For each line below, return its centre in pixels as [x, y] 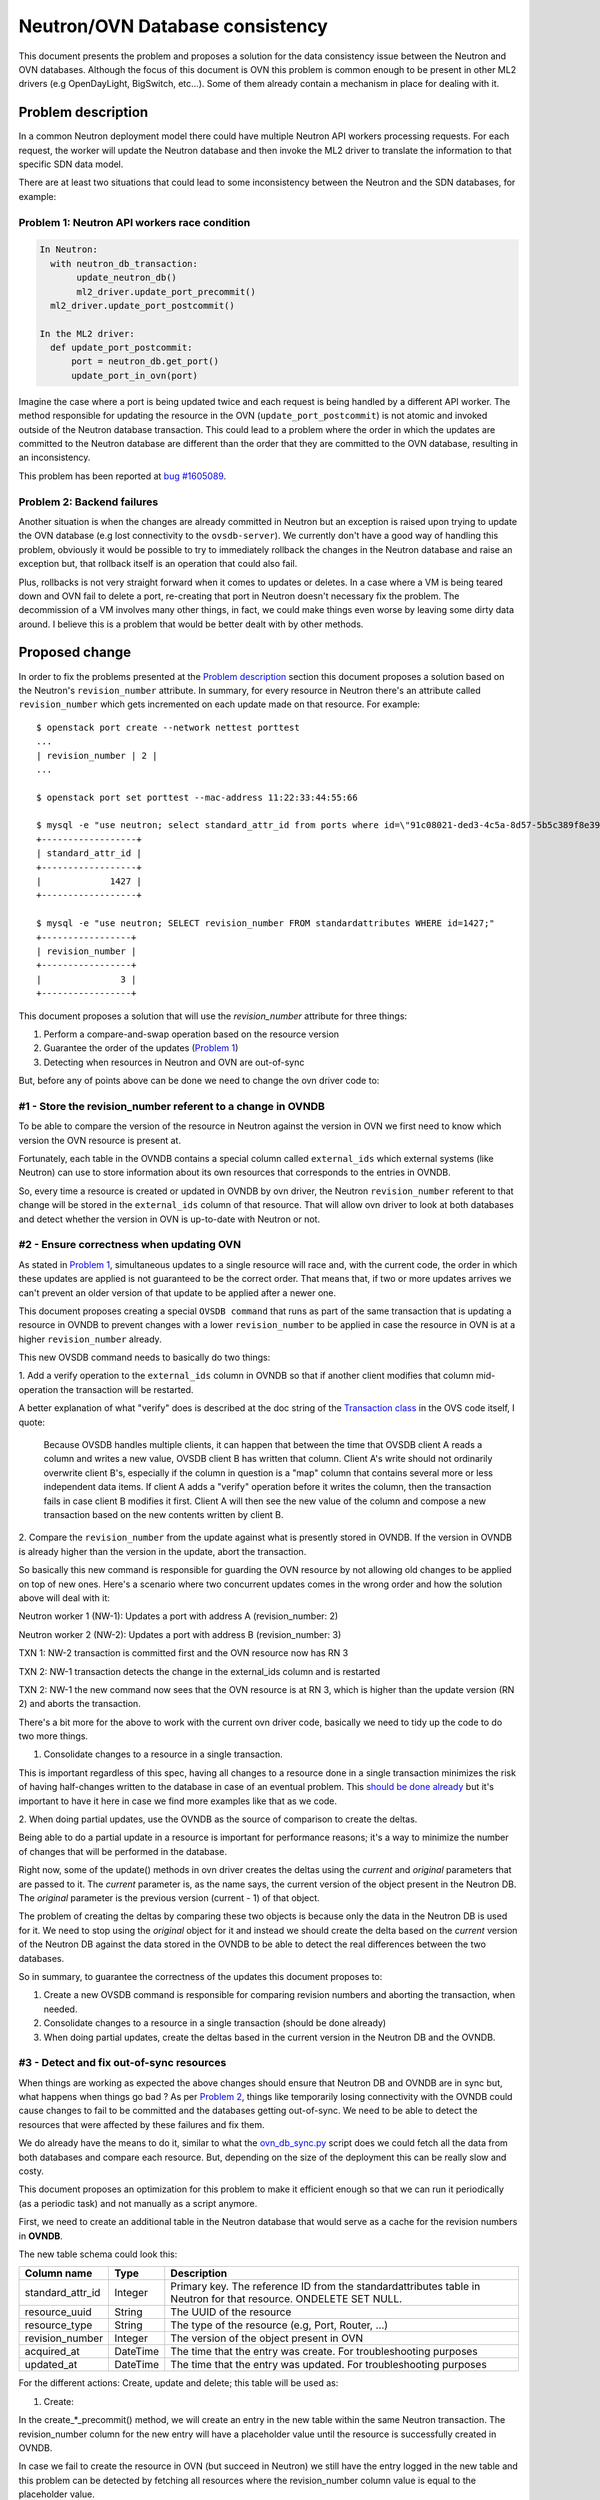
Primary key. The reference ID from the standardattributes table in [325, 2287]
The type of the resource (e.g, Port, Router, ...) [279, 2325]
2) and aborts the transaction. [80, 1704]
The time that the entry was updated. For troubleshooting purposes [328, 2365]
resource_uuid [58, 2312]
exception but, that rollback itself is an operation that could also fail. [158, 564]
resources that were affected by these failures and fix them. [141, 2124]
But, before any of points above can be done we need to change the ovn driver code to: [199, 1081]
